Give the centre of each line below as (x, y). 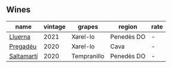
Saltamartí (24, 56)
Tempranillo (88, 56)
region (128, 26)
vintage (55, 26)
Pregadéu (23, 46)
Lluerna (20, 36)
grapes (88, 26)
